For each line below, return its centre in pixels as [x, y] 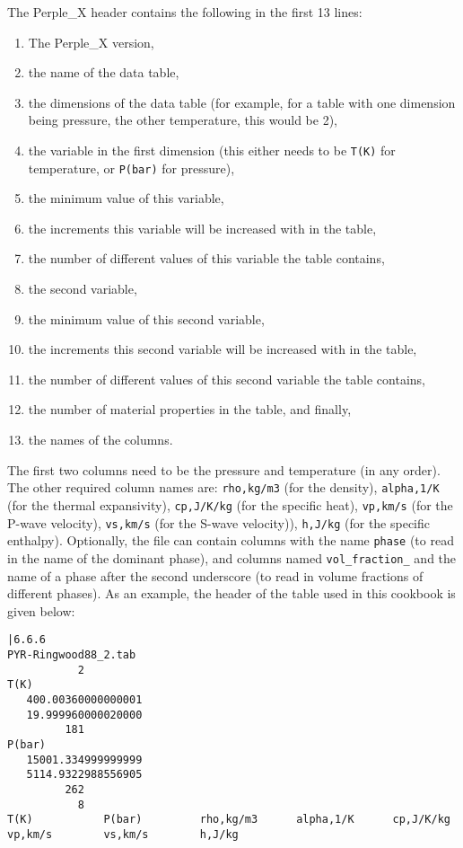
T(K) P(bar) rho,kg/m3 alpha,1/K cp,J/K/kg [229, 820]
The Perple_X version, [91, 42]
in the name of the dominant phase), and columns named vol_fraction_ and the [232, 557]
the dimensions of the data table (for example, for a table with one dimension [242, 102]
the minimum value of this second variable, [146, 318]
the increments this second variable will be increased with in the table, [223, 349]
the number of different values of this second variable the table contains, [227, 379]
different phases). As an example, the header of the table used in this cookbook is [231, 593]
